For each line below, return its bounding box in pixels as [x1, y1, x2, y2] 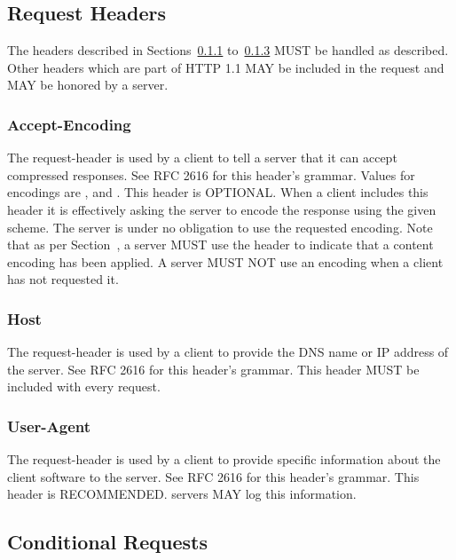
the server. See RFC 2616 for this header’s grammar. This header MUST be [7, 359, 420, 378]
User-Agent [7, 414, 91, 437]
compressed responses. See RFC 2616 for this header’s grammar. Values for [7, 165, 415, 184]
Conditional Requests [7, 528, 208, 556]
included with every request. [7, 377, 161, 396]
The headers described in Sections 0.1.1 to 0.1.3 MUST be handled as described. [7, 41, 449, 59]
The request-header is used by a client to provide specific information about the [7, 450, 441, 469]
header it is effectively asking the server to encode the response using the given [7, 200, 436, 218]
